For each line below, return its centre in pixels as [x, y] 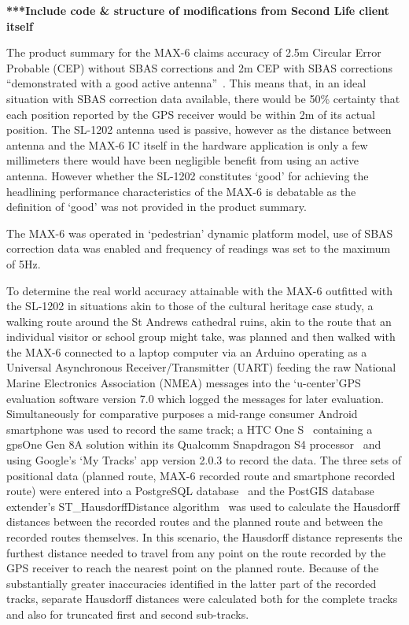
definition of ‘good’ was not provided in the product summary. [157, 207]
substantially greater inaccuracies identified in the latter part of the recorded [192, 583]
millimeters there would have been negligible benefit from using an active [182, 160]
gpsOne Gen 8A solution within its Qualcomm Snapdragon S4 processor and [194, 444]
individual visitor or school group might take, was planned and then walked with [201, 337]
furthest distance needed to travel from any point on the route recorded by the [196, 552]
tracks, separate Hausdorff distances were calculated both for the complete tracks [202, 599]
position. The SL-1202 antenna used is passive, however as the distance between [199, 129]
